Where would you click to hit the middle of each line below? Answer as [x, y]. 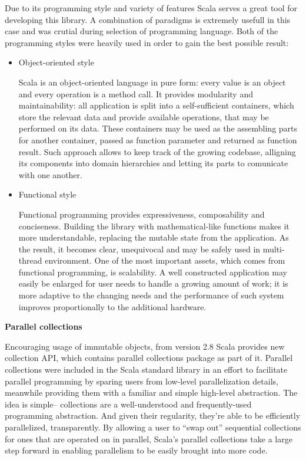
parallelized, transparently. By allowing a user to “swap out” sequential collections [153, 427]
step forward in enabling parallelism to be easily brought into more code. [136, 450]
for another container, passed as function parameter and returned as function [158, 139]
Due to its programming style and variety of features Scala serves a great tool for [151, 8]
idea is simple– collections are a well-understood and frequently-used [128, 404]
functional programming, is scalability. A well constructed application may [153, 272]
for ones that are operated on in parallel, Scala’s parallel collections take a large [149, 438]
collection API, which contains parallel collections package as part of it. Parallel [149, 358]
